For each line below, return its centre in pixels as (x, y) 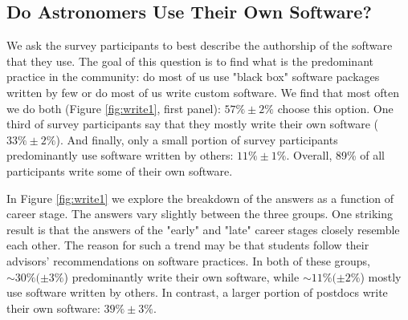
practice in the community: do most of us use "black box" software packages (193, 77)
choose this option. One (335, 108)
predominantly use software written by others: (120, 155)
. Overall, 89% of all (336, 155)
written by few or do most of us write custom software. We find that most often (203, 92)
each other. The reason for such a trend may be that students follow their (188, 245)
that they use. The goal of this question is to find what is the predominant (190, 61)
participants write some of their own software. (120, 170)
